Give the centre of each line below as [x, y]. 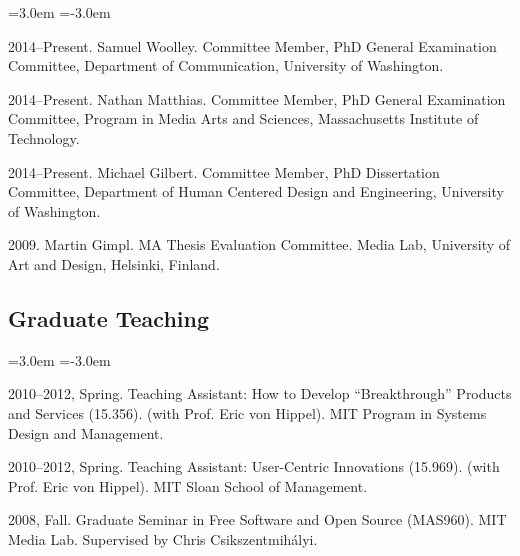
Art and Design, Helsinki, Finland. [114, 263]
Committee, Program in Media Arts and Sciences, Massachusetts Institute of [243, 118]
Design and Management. [86, 432]
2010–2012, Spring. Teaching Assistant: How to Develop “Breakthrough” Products [260, 393]
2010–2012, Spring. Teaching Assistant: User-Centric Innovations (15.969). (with [254, 466]
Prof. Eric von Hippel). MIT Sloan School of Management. [188, 485]
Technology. [44, 137]
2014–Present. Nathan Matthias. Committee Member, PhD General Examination [257, 98]
